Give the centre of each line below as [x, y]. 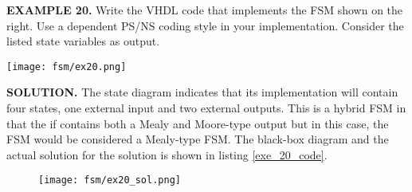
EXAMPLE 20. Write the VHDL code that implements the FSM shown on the [205, 10]
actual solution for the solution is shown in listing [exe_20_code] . [167, 154]
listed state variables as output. [83, 41]
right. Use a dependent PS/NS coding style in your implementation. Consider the [205, 25]
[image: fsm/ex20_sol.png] [110, 180]
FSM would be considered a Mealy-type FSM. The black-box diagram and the [198, 139]
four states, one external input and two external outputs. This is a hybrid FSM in [206, 108]
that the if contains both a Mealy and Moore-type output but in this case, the [198, 123]
